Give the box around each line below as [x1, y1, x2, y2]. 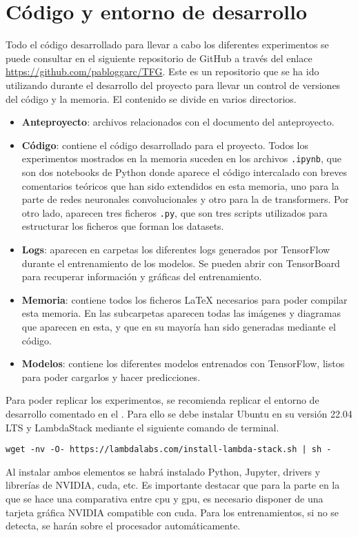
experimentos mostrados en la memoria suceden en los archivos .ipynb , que [21, 151, 341, 166]
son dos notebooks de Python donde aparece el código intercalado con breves [21, 164, 347, 179]
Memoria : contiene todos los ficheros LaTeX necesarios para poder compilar [21, 292, 348, 306]
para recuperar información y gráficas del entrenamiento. [21, 269, 262, 284]
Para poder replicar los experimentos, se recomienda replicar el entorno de [6, 393, 319, 407]
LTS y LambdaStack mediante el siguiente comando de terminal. [6, 420, 279, 434]
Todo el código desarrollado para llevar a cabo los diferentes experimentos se [6, 37, 329, 52]
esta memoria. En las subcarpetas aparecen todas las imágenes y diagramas [21, 306, 341, 320]
